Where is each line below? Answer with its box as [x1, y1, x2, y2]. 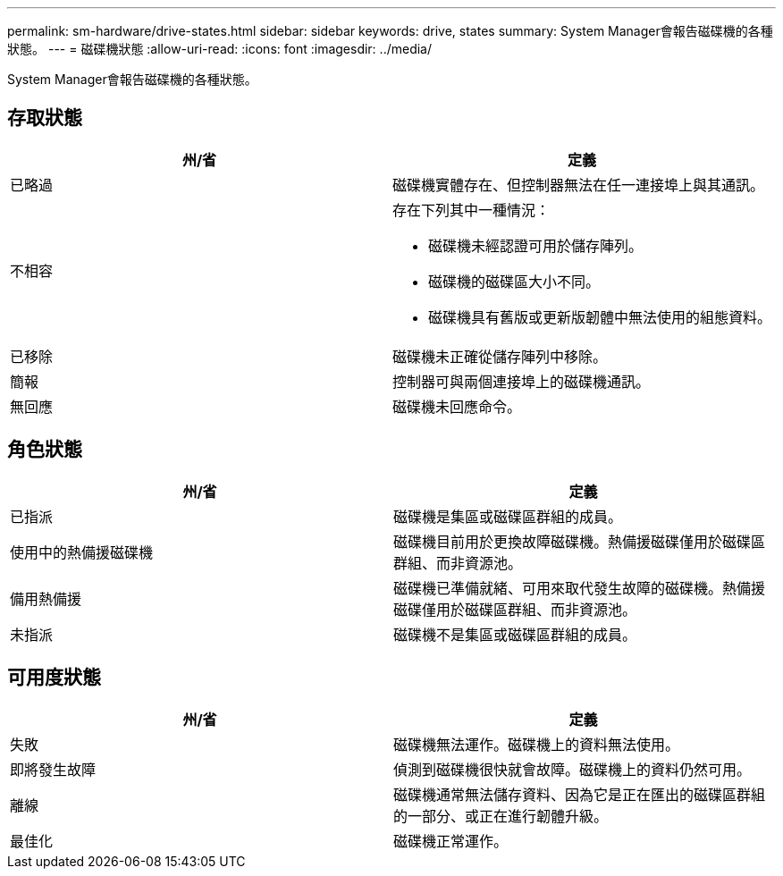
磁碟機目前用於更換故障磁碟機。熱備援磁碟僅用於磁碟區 [393, 532, 766, 551]
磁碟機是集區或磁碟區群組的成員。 [393, 507, 623, 526]
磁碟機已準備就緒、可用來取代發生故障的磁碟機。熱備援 [393, 578, 766, 597]
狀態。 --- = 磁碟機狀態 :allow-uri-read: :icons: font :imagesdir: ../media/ [7, 41, 433, 56]
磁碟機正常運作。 [393, 831, 509, 850]
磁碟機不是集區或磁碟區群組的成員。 [393, 625, 637, 644]
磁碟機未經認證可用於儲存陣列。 [428, 236, 644, 255]
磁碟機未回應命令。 [392, 397, 522, 416]
